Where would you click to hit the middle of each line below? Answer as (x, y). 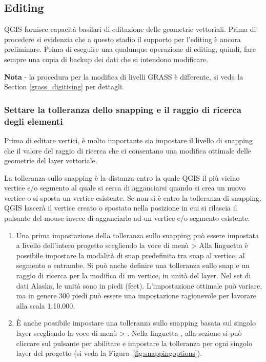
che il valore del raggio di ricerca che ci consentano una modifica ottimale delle (128, 150)
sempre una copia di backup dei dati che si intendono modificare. (106, 59)
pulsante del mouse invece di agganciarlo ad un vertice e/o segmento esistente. (127, 218)
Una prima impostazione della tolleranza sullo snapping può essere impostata (137, 235)
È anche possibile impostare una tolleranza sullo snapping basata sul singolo (136, 323)
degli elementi (34, 121)
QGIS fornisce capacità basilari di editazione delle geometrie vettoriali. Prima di (130, 29)
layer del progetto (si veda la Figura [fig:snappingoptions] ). (109, 353)
